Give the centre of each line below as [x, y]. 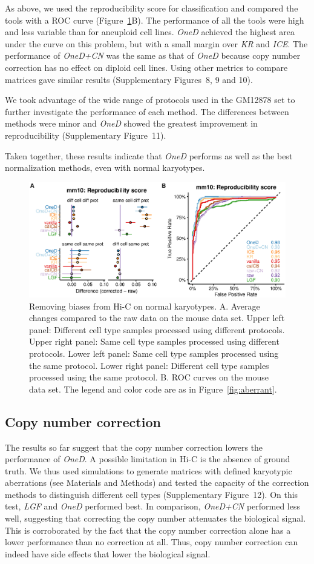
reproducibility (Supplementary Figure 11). [86, 135]
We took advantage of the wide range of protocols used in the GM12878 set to [150, 100]
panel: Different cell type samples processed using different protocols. [157, 329]
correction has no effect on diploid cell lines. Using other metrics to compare [146, 67]
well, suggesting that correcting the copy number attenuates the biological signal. [155, 518]
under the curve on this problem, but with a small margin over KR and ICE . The [156, 43]
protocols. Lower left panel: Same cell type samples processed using [154, 353]
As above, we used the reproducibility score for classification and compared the [152, 8]
